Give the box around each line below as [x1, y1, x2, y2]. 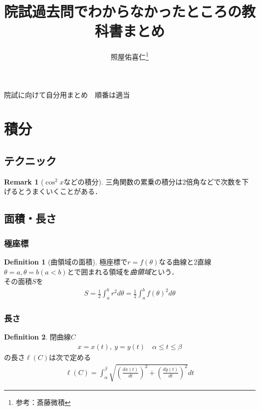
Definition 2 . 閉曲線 [4, 331, 71, 342]
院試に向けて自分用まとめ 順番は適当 [4, 89, 130, 99]
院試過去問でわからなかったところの [4, 1, 242, 21]
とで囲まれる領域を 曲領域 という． [67, 266, 179, 276]
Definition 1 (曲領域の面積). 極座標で [4, 256, 128, 266]
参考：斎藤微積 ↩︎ [15, 397, 71, 407]
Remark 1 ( [4, 176, 44, 186]
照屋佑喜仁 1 [111, 50, 149, 61]
